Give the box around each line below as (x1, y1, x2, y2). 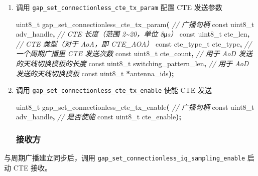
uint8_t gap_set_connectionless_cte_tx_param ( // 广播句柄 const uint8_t (16, 19, 254, 29)
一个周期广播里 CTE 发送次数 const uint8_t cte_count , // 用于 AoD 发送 (16, 48, 252, 59)
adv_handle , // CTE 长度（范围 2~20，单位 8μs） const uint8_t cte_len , (16, 29, 250, 39)
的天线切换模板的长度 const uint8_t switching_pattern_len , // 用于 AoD (16, 58, 249, 69)
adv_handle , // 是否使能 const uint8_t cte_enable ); (16, 111, 181, 122)
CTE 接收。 (13, 162, 52, 172)
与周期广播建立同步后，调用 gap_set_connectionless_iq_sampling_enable (4, 152, 245, 163)
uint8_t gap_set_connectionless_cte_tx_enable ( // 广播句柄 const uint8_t (16, 101, 254, 112)
